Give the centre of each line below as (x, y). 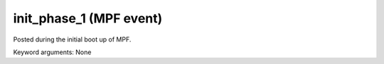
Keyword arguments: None (52, 52)
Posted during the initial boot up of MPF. (72, 39)
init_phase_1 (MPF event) (88, 18)
